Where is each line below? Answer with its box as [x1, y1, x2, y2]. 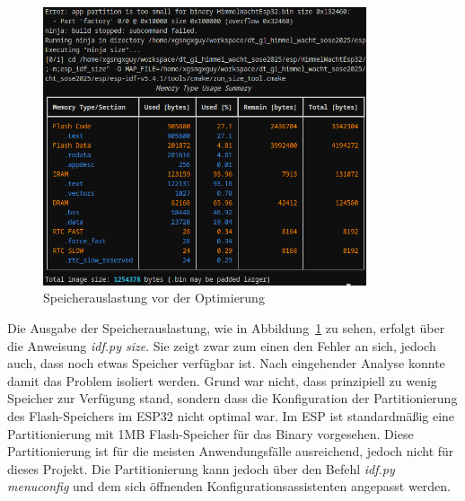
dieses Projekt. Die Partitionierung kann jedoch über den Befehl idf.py [7, 459, 395, 478]
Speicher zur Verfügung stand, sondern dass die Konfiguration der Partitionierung [7, 389, 458, 408]
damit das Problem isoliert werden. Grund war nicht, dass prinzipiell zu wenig [7, 371, 437, 390]
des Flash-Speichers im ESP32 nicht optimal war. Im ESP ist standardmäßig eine [7, 406, 455, 425]
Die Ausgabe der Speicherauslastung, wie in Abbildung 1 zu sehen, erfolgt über [7, 319, 445, 337]
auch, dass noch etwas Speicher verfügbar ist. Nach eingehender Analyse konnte [7, 354, 445, 373]
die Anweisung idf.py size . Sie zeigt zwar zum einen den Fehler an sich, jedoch [7, 336, 436, 355]
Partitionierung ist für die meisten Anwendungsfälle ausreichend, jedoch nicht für [7, 442, 454, 461]
